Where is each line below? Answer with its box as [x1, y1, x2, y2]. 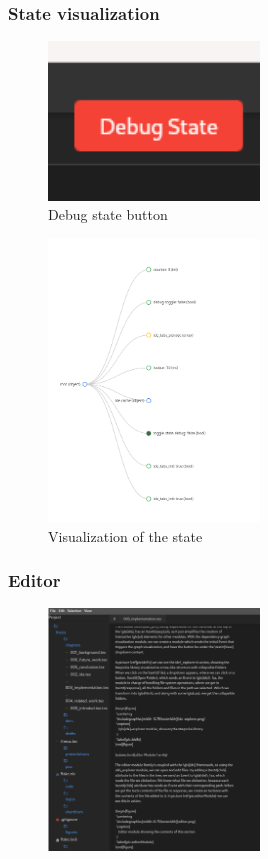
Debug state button [48, 204, 168, 225]
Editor [8, 568, 61, 593]
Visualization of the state [48, 525, 203, 546]
